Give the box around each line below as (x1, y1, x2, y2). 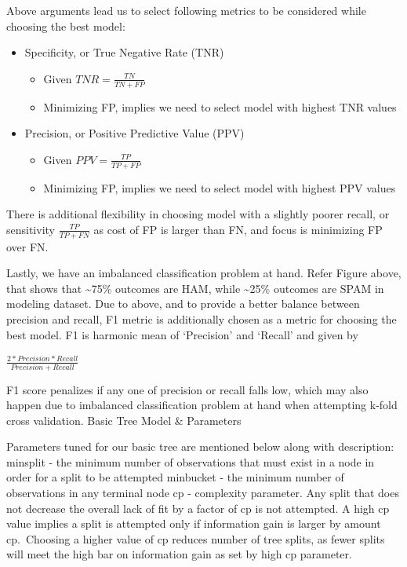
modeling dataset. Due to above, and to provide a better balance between (6, 295, 360, 312)
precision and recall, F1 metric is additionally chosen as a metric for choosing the (6, 311, 397, 327)
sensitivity (6, 221, 55, 237)
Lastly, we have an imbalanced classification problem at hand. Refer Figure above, (6, 265, 402, 281)
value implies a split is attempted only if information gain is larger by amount (6, 515, 381, 532)
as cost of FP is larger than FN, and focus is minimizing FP (93, 221, 383, 237)
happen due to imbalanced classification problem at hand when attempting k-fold (6, 397, 398, 413)
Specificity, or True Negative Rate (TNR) (24, 44, 224, 60)
